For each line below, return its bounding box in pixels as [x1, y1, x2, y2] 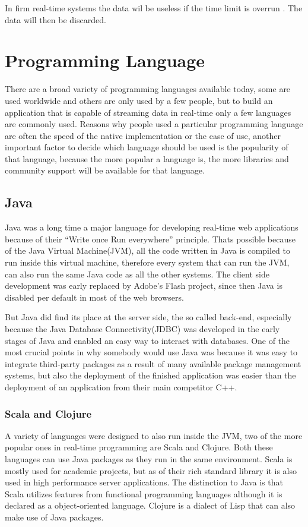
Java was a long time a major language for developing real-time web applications [5, 221, 299, 233]
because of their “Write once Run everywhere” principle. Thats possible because [5, 232, 296, 245]
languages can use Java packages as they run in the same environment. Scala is [5, 452, 293, 465]
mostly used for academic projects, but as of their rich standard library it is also [5, 464, 297, 476]
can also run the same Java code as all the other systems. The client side [5, 267, 269, 280]
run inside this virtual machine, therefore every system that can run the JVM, [5, 256, 290, 269]
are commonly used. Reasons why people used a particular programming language [5, 118, 303, 130]
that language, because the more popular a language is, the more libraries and [5, 152, 289, 165]
